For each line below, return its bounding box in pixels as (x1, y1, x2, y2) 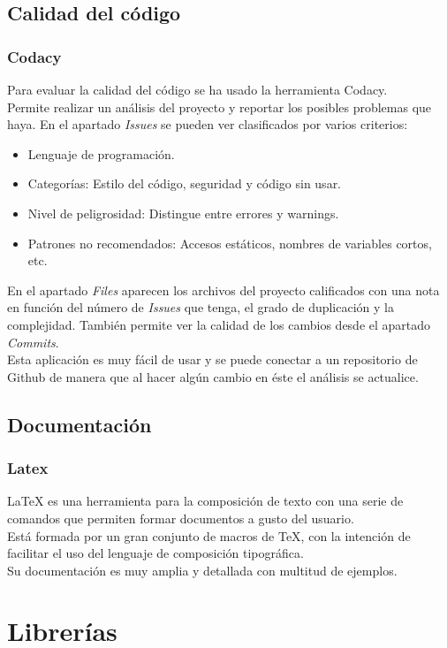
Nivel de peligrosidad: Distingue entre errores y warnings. (27, 203, 339, 222)
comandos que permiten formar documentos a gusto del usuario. (7, 508, 354, 527)
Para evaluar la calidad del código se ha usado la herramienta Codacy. (7, 80, 388, 98)
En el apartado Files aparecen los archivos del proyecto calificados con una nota (7, 280, 440, 299)
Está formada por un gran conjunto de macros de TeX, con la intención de (7, 526, 411, 545)
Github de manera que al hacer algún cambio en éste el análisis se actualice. (7, 367, 419, 385)
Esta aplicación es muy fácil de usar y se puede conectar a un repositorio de (7, 350, 418, 369)
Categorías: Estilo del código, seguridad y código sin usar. (27, 174, 342, 193)
